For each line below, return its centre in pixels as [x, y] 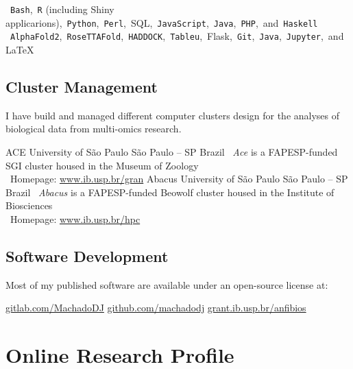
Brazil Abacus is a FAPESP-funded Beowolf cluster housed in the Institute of [170, 192]
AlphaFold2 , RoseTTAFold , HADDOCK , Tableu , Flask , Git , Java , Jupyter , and [177, 36]
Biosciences [29, 205]
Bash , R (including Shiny [62, 9]
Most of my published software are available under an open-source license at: [167, 284]
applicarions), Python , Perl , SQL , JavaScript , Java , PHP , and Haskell [162, 22]
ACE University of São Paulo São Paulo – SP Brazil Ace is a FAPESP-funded [172, 151]
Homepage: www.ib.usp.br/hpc [75, 218]
